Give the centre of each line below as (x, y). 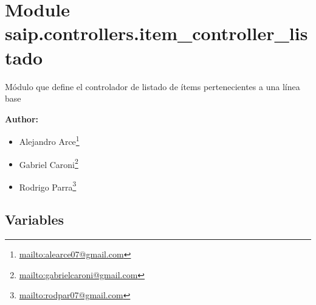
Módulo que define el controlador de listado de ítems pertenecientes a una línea (153, 86)
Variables (35, 219)
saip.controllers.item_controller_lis (156, 33)
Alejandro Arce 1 (49, 140)
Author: (22, 118)
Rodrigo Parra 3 (48, 186)
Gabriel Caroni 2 (49, 163)
